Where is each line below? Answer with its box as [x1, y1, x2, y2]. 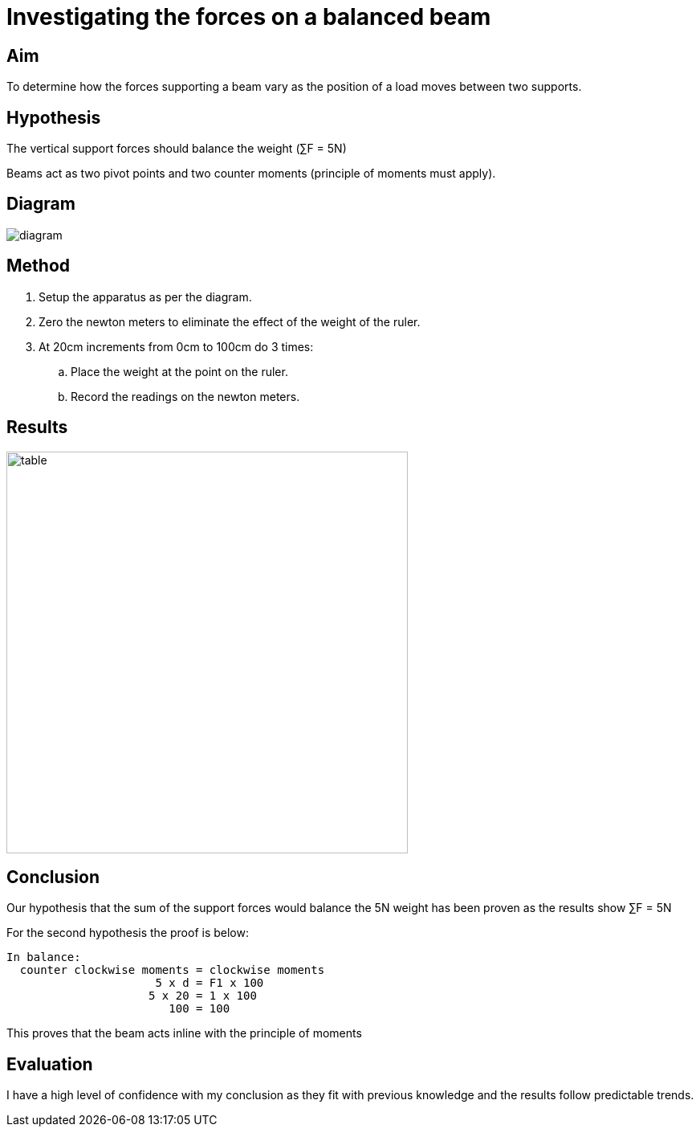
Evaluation [6, 1053, 93, 1074]
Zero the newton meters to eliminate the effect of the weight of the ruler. [39, 314, 421, 329]
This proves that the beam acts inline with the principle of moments [6, 1026, 362, 1041]
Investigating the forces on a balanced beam [6, 3, 491, 31]
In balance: [6, 951, 81, 964]
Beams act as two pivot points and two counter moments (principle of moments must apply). [6, 166, 496, 181]
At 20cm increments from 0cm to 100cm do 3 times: [39, 339, 314, 354]
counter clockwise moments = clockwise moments [19, 963, 325, 977]
